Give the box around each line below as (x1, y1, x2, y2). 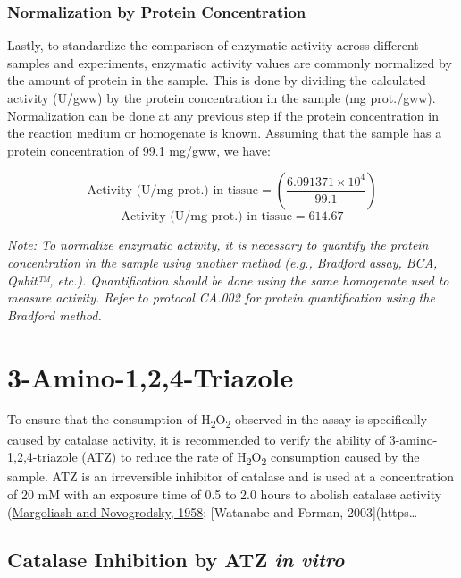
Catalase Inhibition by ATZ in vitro (7, 546, 345, 574)
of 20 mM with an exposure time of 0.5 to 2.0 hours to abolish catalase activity (7, 484, 442, 503)
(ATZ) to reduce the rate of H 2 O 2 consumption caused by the (81, 447, 420, 468)
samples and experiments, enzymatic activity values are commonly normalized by (7, 53, 452, 72)
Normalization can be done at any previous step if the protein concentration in (7, 106, 439, 124)
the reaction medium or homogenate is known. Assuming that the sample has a (7, 123, 442, 142)
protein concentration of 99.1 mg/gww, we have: (7, 140, 271, 159)
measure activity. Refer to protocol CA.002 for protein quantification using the (7, 288, 435, 307)
